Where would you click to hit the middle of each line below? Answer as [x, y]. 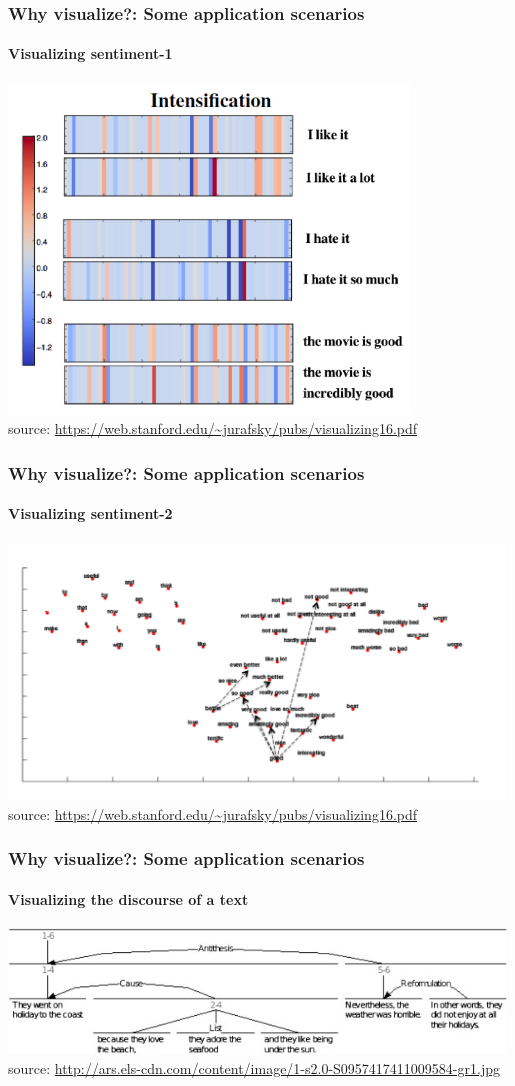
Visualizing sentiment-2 [90, 513]
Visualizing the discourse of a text [128, 898]
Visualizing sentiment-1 [90, 53]
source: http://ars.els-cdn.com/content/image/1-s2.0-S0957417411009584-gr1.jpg [254, 1067]
